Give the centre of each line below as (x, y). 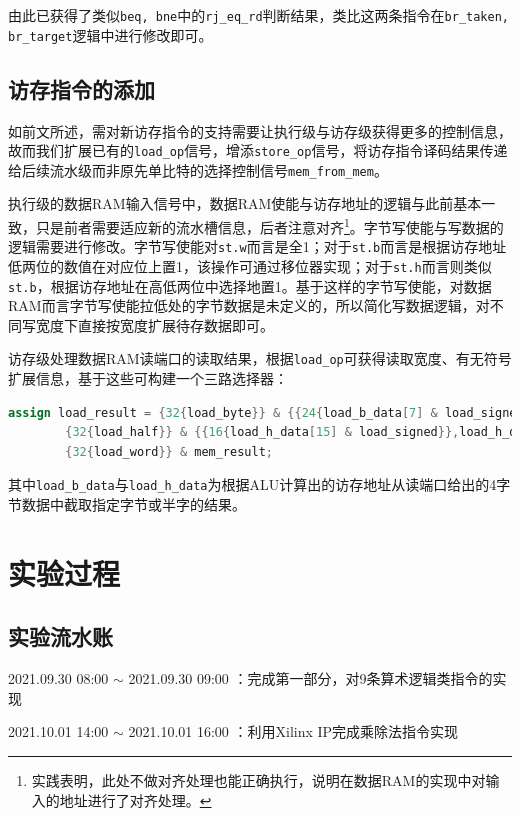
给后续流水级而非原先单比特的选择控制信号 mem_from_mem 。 (198, 169)
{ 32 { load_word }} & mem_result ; (169, 451)
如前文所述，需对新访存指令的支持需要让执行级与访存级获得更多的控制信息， (260, 130)
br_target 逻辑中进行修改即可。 (110, 34)
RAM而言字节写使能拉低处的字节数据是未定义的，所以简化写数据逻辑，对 (249, 305)
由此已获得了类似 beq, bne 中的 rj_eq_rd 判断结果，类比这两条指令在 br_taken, (258, 15)
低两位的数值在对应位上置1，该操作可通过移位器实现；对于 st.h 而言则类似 (250, 265)
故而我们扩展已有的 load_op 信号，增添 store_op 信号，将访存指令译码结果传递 (258, 150)
